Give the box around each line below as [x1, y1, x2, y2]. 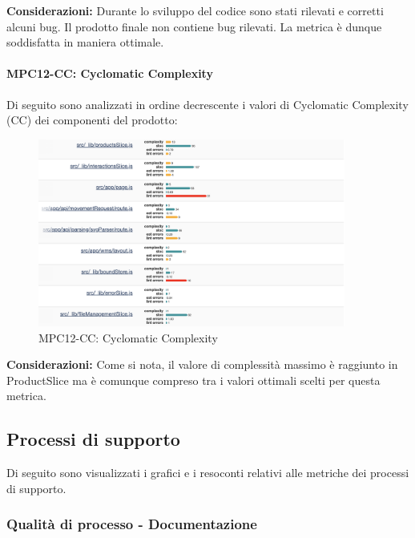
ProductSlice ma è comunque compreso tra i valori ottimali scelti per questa [6, 371, 381, 388]
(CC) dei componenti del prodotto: [6, 111, 178, 128]
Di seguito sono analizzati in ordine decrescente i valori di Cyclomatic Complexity [6, 95, 409, 112]
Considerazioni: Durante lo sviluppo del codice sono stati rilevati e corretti [6, 2, 384, 18]
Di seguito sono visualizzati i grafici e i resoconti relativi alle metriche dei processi [6, 464, 409, 481]
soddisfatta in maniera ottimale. [6, 34, 164, 51]
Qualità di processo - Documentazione [6, 514, 257, 534]
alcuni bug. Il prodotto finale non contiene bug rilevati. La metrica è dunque [6, 18, 382, 34]
